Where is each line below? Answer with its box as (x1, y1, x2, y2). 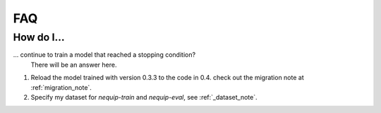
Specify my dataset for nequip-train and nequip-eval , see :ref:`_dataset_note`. (30, 93, 258, 101)
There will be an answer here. (30, 60, 117, 69)
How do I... (13, 31, 65, 44)
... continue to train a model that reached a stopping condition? (13, 51, 196, 59)
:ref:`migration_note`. (30, 83, 92, 91)
